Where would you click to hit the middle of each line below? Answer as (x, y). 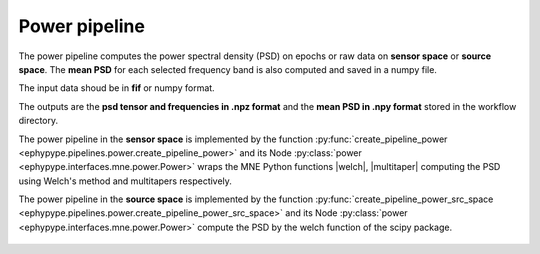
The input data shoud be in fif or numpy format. (116, 88)
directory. (38, 121)
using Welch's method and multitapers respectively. (125, 181)
